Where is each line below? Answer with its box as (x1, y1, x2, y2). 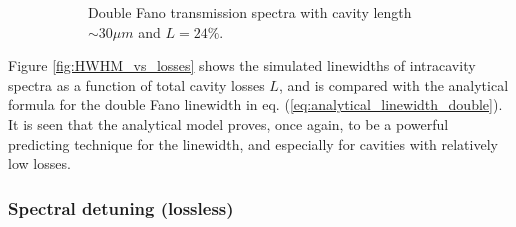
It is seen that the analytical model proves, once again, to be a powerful (8, 113, 449, 134)
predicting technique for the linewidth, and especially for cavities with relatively (8, 133, 498, 154)
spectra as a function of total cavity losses (8, 74, 265, 95)
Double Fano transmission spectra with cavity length (88, 2, 412, 22)
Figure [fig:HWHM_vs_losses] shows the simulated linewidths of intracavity (8, 55, 476, 76)
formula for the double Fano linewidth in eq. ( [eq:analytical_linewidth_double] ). (8, 94, 503, 115)
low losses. (8, 153, 71, 174)
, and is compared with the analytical (278, 74, 509, 95)
